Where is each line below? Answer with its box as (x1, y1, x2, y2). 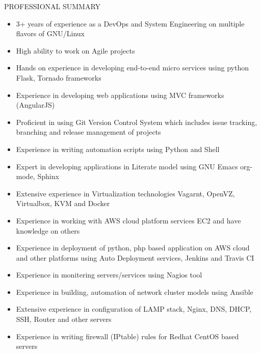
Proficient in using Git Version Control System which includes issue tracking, (16, 116, 257, 127)
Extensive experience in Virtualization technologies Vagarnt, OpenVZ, (16, 188, 235, 198)
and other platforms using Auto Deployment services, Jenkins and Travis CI (16, 252, 254, 263)
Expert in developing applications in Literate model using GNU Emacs (16, 161, 238, 171)
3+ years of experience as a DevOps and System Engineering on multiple (16, 18, 245, 29)
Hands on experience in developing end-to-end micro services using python (16, 62, 249, 73)
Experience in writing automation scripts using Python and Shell (16, 143, 220, 154)
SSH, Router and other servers (16, 314, 112, 324)
